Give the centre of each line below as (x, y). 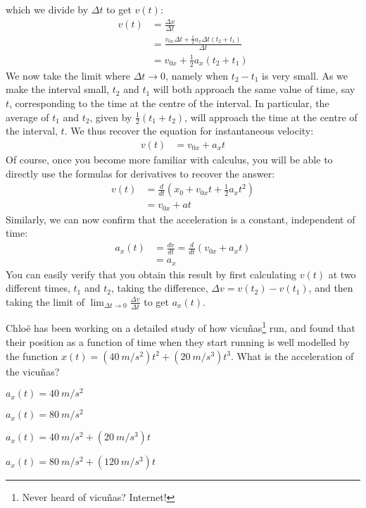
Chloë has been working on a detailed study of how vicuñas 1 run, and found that (181, 327)
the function (32, 355)
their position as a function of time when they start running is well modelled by (178, 342)
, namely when (197, 75)
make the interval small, (58, 89)
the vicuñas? (33, 371)
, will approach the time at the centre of (271, 117)
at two (342, 274)
